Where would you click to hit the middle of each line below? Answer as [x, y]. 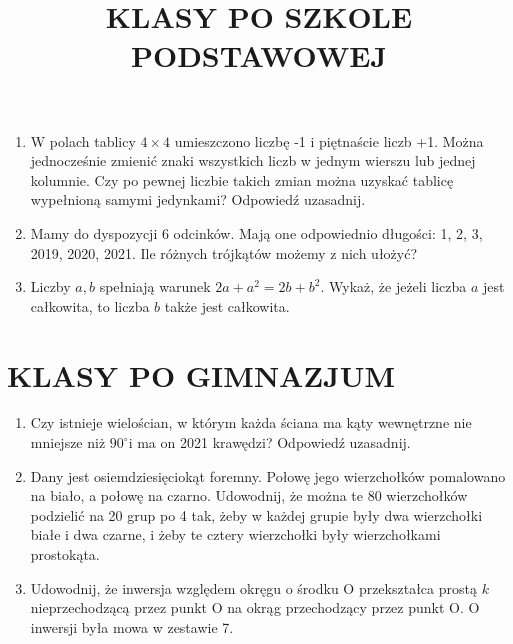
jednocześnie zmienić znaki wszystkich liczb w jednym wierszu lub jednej [253, 160]
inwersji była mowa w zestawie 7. [132, 626]
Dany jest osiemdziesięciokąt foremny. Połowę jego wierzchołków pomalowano [268, 475]
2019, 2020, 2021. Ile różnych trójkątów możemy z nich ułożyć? [224, 252]
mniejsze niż [68, 442]
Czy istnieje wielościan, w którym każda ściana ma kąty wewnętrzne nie [251, 422]
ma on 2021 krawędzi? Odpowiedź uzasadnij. [274, 442]
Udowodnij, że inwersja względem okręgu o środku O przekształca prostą [253, 587]
